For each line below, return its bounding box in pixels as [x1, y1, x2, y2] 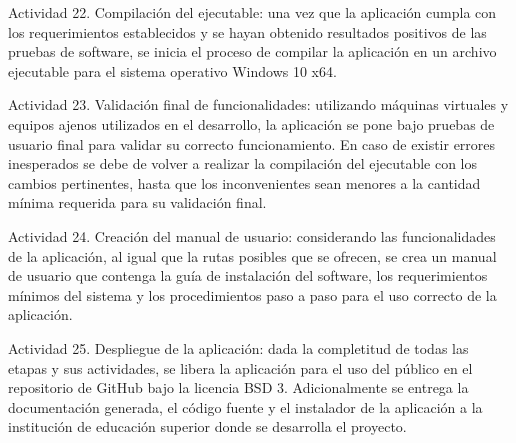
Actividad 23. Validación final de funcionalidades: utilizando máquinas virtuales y [8, 94, 509, 115]
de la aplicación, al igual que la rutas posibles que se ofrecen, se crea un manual [8, 245, 497, 266]
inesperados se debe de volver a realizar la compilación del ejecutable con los [8, 153, 478, 174]
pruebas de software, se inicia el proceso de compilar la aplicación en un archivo [8, 41, 497, 62]
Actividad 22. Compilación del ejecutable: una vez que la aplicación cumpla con [8, 2, 497, 22]
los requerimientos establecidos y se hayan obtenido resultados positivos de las [8, 21, 487, 42]
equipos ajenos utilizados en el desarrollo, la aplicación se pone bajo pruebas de [8, 113, 495, 134]
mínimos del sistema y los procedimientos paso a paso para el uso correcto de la [8, 284, 497, 305]
